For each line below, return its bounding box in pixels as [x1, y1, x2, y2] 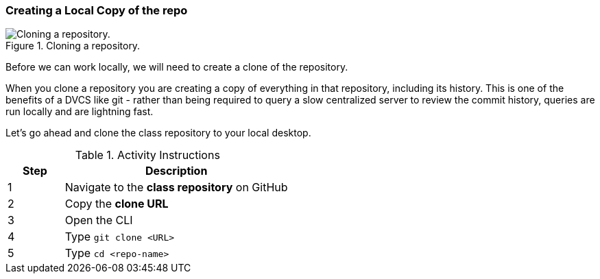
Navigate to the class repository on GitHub [64, 180, 288, 195]
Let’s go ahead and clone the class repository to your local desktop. [5, 127, 311, 139]
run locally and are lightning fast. [5, 106, 154, 118]
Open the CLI [64, 213, 133, 228]
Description [145, 164, 208, 178]
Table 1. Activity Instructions [75, 148, 220, 162]
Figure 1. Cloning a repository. [5, 40, 141, 52]
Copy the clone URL [64, 197, 169, 211]
